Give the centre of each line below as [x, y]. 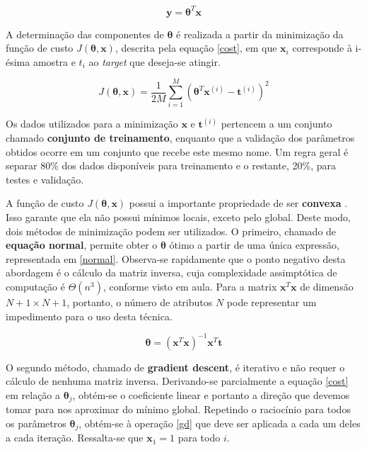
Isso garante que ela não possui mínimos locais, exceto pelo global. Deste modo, [178, 216]
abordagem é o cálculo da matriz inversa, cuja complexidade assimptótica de [171, 272]
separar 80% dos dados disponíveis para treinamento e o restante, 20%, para [171, 165]
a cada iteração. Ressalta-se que [75, 438]
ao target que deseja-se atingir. [155, 61]
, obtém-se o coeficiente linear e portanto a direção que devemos [211, 394]
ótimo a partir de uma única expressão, [254, 245]
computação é [35, 286]
